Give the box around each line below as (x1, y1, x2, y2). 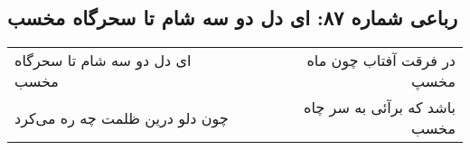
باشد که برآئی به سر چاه (304, 97, 456, 118)
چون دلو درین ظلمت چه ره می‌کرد (14, 107, 229, 128)
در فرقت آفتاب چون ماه (306, 50, 456, 71)
